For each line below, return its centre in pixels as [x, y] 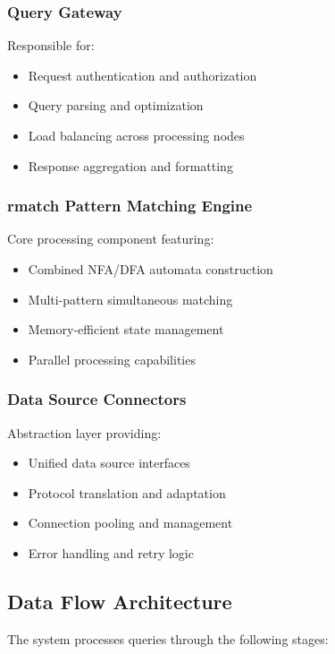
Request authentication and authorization [142, 75]
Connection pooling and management [130, 523]
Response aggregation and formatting [130, 165]
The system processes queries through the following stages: [168, 638]
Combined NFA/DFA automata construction [151, 269]
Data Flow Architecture [120, 601]
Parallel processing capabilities [112, 359]
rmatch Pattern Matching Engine [130, 206]
